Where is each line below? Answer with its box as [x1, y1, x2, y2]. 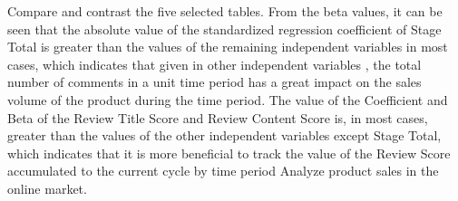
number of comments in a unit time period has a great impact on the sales [7, 72, 422, 91]
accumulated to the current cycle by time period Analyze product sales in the [7, 161, 439, 180]
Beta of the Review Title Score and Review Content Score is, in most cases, [7, 108, 428, 127]
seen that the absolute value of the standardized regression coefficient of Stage [7, 19, 442, 38]
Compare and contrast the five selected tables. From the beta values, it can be [7, 2, 443, 20]
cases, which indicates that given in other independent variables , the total [7, 54, 422, 73]
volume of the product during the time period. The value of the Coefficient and [7, 90, 448, 109]
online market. [7, 178, 87, 197]
